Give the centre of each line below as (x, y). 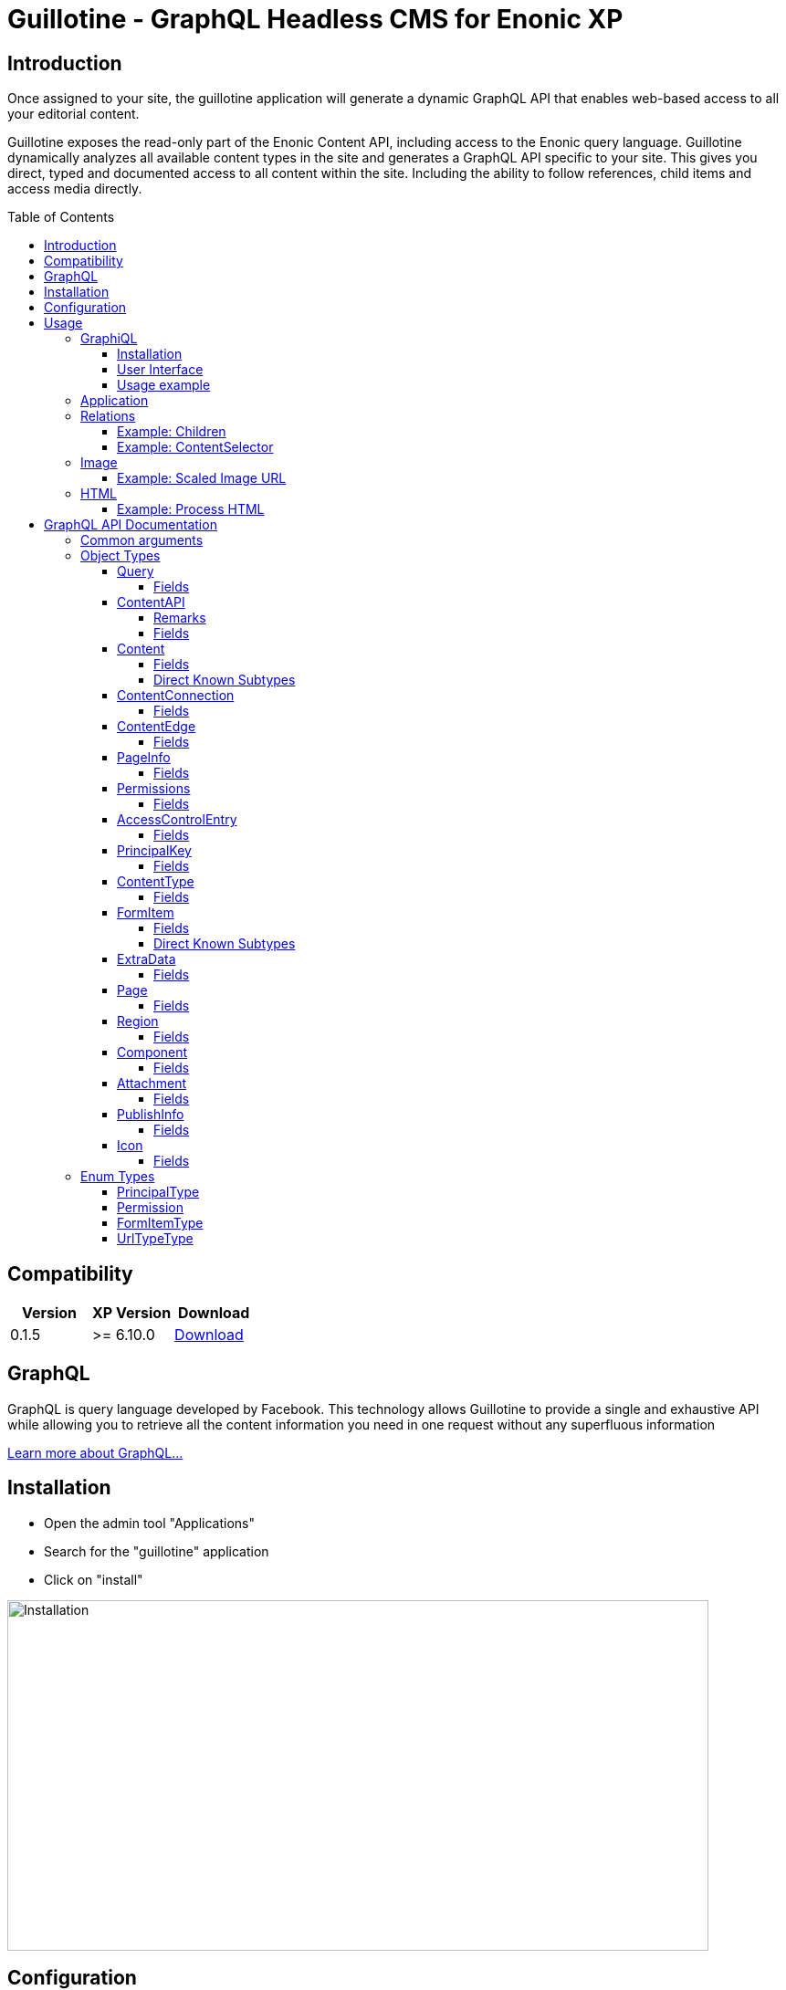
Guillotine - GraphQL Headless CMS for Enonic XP (315, 19)
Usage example (164, 385)
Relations (108, 416)
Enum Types (118, 1177)
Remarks (180, 618)
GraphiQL (109, 339)
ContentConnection (176, 696)
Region (138, 1021)
